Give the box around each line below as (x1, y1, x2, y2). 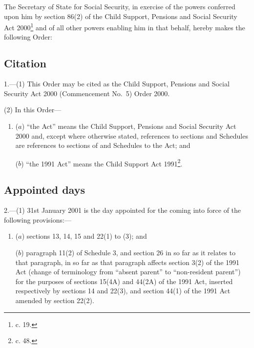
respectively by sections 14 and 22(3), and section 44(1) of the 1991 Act (15, 286, 231, 296)
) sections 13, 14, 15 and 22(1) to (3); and (21, 231, 147, 241)
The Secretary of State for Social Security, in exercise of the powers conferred (4, 1, 235, 11)
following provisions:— (4, 214, 71, 225)
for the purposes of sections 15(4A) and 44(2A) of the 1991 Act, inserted (15, 276, 233, 286)
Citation (4, 56, 46, 71)
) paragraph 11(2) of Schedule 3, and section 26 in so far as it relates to (21, 247, 235, 258)
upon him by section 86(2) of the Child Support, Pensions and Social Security (4, 11, 237, 21)
